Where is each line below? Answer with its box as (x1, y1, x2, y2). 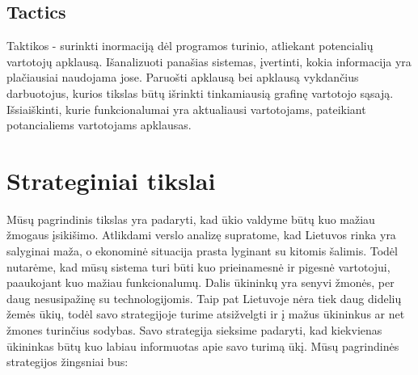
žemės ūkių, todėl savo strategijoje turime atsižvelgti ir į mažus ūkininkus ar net (6, 305, 405, 322)
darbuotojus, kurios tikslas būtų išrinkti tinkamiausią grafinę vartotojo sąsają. (6, 84, 394, 101)
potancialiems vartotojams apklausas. (6, 116, 192, 133)
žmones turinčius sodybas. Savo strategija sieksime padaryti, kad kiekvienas (6, 322, 382, 339)
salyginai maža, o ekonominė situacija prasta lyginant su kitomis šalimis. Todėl (6, 242, 398, 259)
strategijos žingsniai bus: (6, 353, 129, 370)
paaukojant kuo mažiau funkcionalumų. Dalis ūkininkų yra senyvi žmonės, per (6, 274, 395, 291)
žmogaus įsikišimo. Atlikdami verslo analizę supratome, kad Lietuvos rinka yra (6, 226, 396, 243)
